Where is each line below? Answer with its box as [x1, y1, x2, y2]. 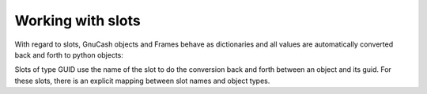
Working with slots [14, 12, 142, 29]
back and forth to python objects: [14, 50, 124, 59]
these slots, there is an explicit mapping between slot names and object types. [14, 76, 270, 85]
